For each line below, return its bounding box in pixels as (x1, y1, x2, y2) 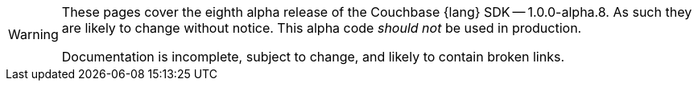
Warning (8, 26, 59, 42)
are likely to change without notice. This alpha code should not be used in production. (61, 20, 582, 36)
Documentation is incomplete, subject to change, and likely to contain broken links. (61, 49, 565, 65)
